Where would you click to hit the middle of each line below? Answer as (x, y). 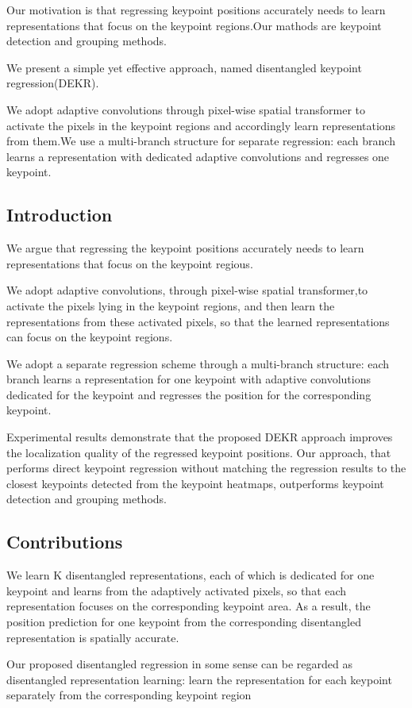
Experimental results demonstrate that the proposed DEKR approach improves (200, 437)
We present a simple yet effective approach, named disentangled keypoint (184, 67)
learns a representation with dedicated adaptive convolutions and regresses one (198, 156)
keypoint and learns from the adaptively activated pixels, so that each (177, 590)
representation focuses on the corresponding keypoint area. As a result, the (189, 606)
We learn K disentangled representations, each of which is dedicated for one (191, 575)
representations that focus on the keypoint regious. (130, 263)
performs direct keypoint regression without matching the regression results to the (206, 468)
